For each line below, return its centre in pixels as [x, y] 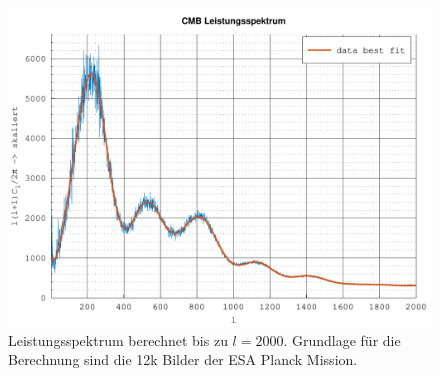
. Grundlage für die [342, 339]
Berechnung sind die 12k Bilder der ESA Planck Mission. [183, 359]
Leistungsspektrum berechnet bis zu [118, 339]
